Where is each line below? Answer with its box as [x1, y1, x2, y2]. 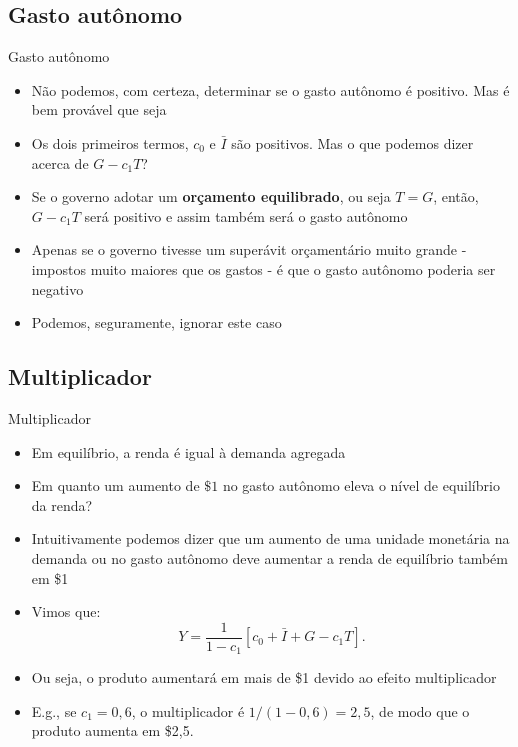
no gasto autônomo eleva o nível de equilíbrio [222, 475, 500, 496]
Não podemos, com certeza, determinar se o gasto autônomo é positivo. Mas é [31, 79, 510, 100]
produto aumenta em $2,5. [31, 720, 194, 741]
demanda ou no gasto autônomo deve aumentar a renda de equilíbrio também [31, 547, 508, 568]
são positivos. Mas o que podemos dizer [231, 132, 474, 153]
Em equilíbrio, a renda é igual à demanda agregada [31, 441, 346, 462]
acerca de [31, 152, 89, 173]
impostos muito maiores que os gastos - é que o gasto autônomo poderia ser [31, 258, 496, 279]
